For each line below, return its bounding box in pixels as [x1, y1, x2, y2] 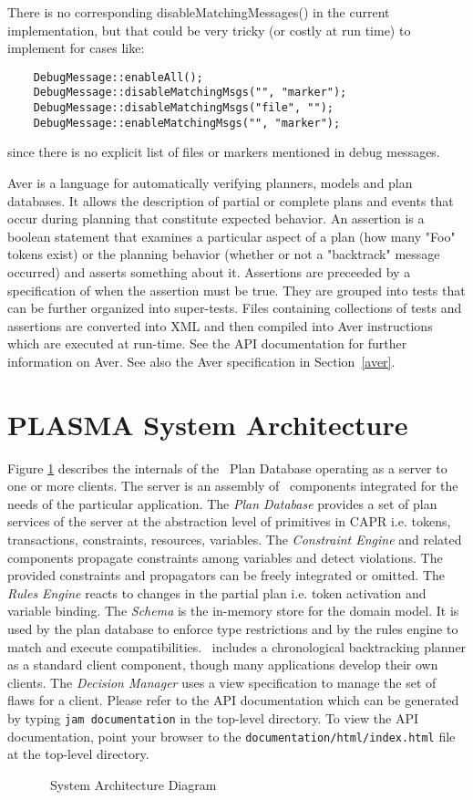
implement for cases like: [7, 38, 145, 57]
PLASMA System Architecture [7, 405, 408, 442]
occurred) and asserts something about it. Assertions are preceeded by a [7, 262, 411, 281]
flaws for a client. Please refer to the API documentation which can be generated [7, 691, 459, 710]
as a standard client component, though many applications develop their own [7, 655, 438, 674]
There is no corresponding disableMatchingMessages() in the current [7, 3, 390, 21]
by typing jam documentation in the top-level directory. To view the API [7, 708, 418, 727]
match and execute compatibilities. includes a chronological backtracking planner [7, 637, 467, 656]
